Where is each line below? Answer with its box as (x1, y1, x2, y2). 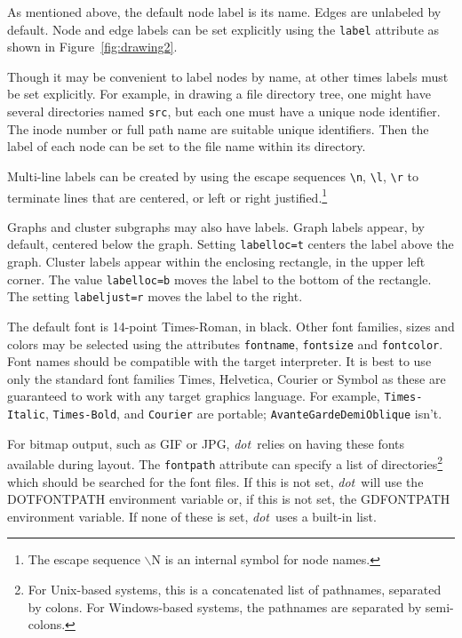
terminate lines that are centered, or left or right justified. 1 (7, 185, 328, 206)
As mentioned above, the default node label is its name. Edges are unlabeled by (7, 3, 442, 20)
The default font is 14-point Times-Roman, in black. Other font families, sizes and (7, 316, 455, 335)
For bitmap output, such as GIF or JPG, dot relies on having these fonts (7, 434, 405, 452)
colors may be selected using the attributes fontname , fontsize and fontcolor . (7, 334, 443, 353)
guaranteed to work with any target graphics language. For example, (7, 387, 380, 405)
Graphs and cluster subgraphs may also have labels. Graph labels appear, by (7, 217, 425, 235)
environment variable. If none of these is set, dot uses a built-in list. (7, 506, 377, 525)
